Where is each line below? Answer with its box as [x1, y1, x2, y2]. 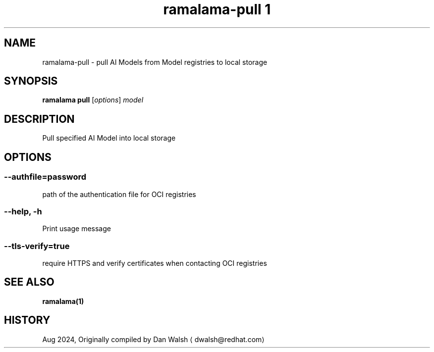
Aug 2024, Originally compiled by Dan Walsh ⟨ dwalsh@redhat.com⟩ [42, 335, 265, 344]
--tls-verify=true [4, 241, 70, 251]
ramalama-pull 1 [163, 1, 271, 18]
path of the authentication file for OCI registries [42, 190, 196, 199]
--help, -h [4, 206, 42, 216]
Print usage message [42, 224, 111, 233]
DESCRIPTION [4, 112, 75, 125]
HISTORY [4, 314, 51, 327]
